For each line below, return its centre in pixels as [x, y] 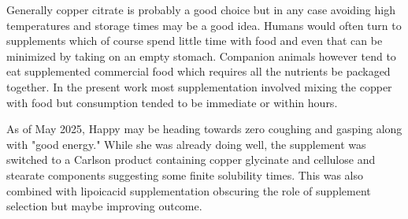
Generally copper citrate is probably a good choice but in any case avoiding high [201, 9]
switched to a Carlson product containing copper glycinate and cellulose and [191, 160]
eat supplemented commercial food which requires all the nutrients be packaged [198, 71]
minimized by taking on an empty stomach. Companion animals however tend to [201, 56]
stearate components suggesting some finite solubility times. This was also [185, 174]
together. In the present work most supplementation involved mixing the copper [199, 86]
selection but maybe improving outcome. [104, 206]
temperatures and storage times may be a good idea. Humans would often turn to [204, 25]
